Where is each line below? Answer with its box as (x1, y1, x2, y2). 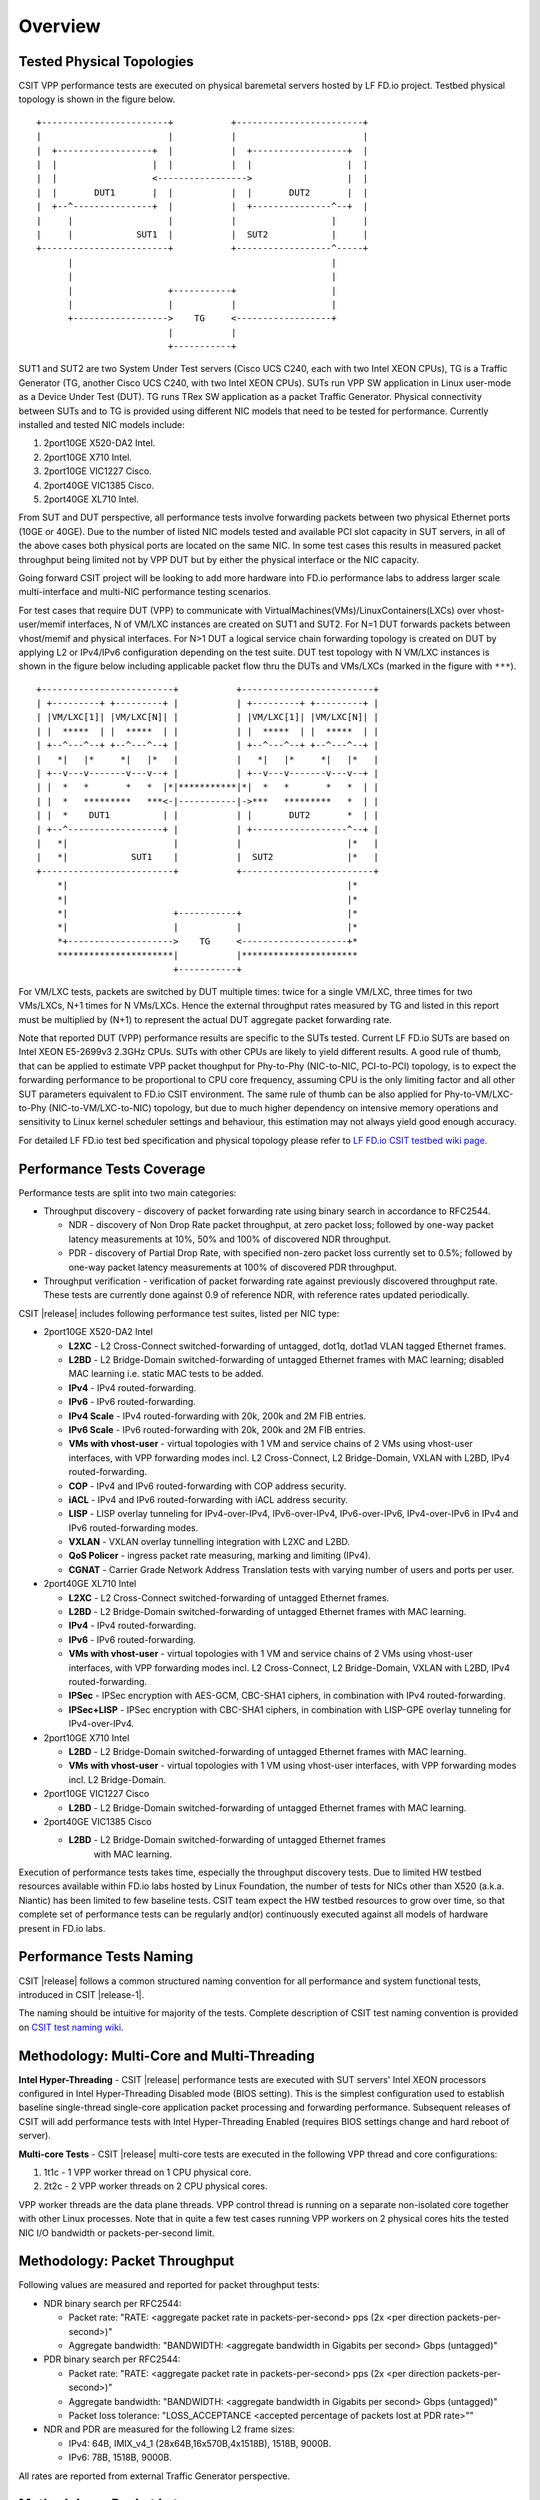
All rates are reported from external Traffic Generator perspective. (18, 2470, 290, 2482)
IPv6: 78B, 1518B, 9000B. (68, 2451, 172, 2464)
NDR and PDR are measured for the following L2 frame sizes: (43, 2423, 295, 2435)
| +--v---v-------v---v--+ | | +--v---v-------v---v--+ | (36, 768, 379, 779)
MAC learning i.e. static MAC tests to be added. (68, 1368, 264, 1380)
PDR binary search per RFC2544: (43, 2353, 181, 2365)
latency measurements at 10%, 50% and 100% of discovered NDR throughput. (68, 1233, 392, 1245)
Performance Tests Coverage (18, 1160, 206, 1177)
